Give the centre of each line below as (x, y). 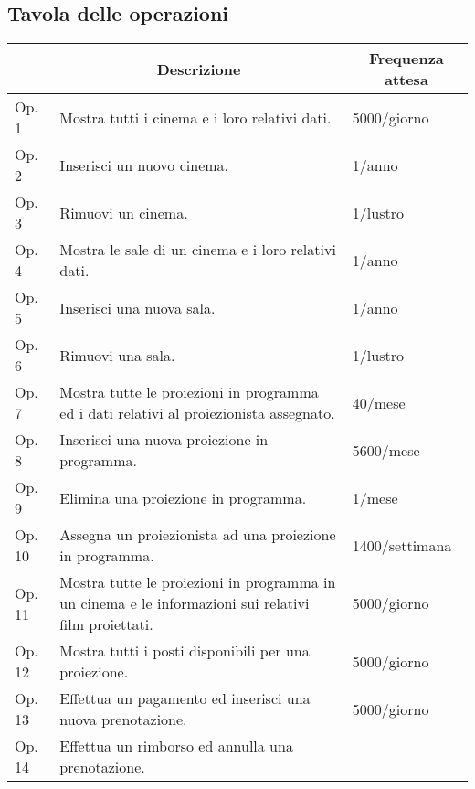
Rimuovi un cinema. (124, 212)
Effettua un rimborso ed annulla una (176, 746)
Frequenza (406, 59)
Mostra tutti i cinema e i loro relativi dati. (195, 117)
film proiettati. (106, 624)
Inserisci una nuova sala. (137, 307)
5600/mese (386, 450)
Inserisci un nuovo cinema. (144, 165)
